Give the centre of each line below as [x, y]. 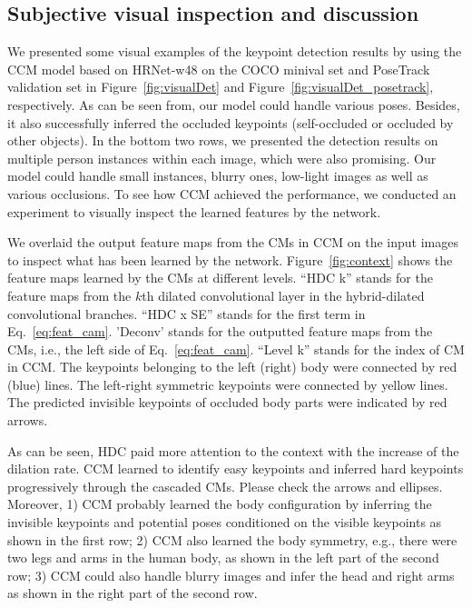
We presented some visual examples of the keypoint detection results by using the [235, 51]
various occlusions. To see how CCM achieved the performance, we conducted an [232, 193]
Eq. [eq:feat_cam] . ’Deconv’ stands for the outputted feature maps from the [220, 331]
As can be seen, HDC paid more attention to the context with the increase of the [233, 450]
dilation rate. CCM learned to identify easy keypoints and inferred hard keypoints [236, 468]
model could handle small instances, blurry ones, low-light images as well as [218, 176]
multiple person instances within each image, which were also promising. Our [222, 158]
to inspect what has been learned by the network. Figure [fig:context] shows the [230, 259]
